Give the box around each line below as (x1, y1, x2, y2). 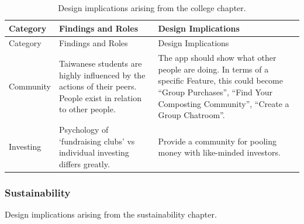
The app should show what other (158, 51, 277, 64)
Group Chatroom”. (158, 109, 225, 121)
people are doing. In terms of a (158, 63, 269, 75)
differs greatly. (58, 157, 110, 170)
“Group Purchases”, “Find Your (158, 86, 273, 98)
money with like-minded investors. (158, 146, 281, 158)
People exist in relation (58, 91, 142, 104)
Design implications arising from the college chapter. (58, 2, 246, 13)
